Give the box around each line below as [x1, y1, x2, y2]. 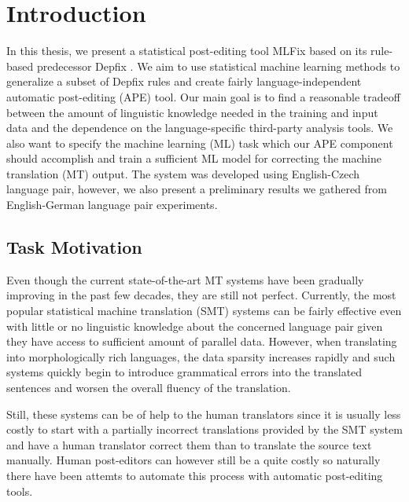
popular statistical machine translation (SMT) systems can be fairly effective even [6, 302, 402, 319]
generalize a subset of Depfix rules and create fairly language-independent [6, 73, 362, 90]
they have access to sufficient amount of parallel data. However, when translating [6, 333, 397, 350]
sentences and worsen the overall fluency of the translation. [6, 379, 291, 396]
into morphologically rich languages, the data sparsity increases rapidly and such [6, 348, 396, 365]
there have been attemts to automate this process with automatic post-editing [6, 467, 383, 483]
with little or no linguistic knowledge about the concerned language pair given [6, 317, 383, 334]
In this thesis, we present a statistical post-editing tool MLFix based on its [6, 42, 367, 59]
